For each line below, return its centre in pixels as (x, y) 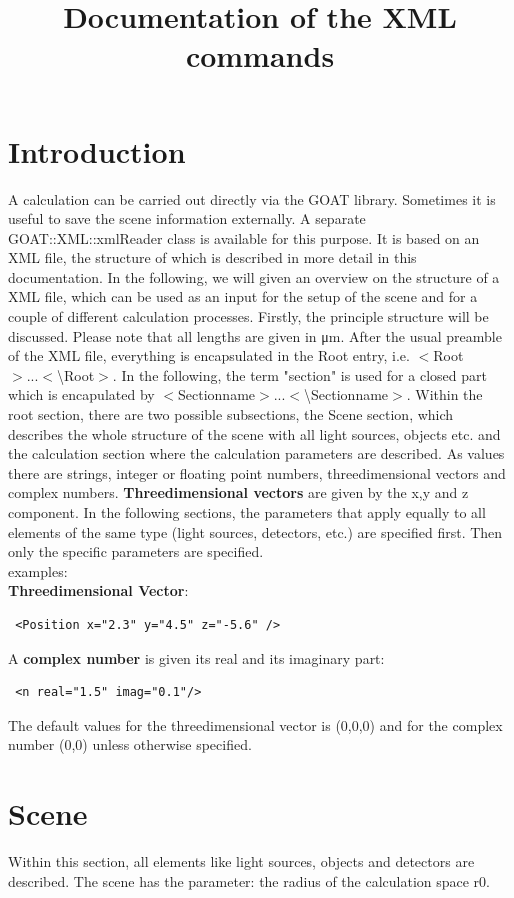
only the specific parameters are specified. (136, 551)
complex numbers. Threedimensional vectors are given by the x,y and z (238, 492)
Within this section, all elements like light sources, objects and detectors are (241, 861)
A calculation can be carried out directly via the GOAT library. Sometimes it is (252, 198)
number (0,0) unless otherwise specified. (130, 744)
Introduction (97, 150)
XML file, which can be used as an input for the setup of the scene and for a (243, 296)
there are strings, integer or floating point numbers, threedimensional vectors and (257, 472)
